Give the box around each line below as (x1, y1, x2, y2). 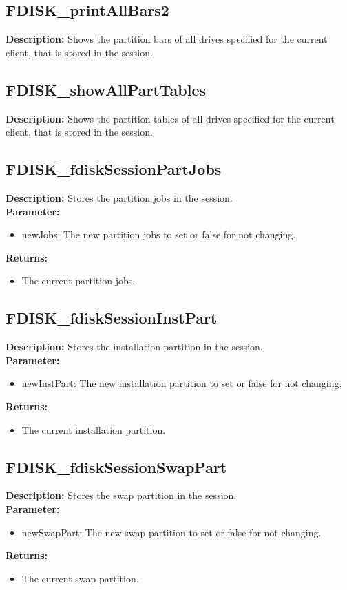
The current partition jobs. (21, 273, 136, 288)
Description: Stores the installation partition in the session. (6, 339, 263, 354)
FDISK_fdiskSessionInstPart (6, 307, 218, 328)
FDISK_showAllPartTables (6, 78, 207, 100)
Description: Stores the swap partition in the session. (6, 488, 237, 503)
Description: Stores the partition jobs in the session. (6, 190, 233, 204)
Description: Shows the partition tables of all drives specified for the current (6, 111, 335, 125)
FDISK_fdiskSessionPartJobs (6, 158, 222, 180)
